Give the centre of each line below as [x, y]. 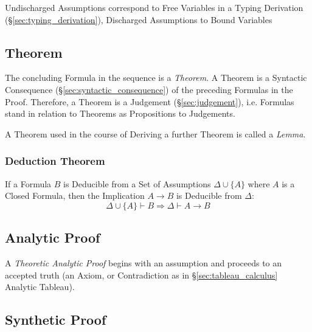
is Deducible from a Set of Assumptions [137, 183]
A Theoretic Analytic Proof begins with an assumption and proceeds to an [144, 262]
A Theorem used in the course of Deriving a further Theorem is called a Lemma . [155, 133]
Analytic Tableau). [40, 287]
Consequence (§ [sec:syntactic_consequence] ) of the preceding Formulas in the [149, 89]
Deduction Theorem [55, 161]
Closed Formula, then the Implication [75, 195]
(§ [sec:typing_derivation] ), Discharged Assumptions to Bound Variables [139, 19]
